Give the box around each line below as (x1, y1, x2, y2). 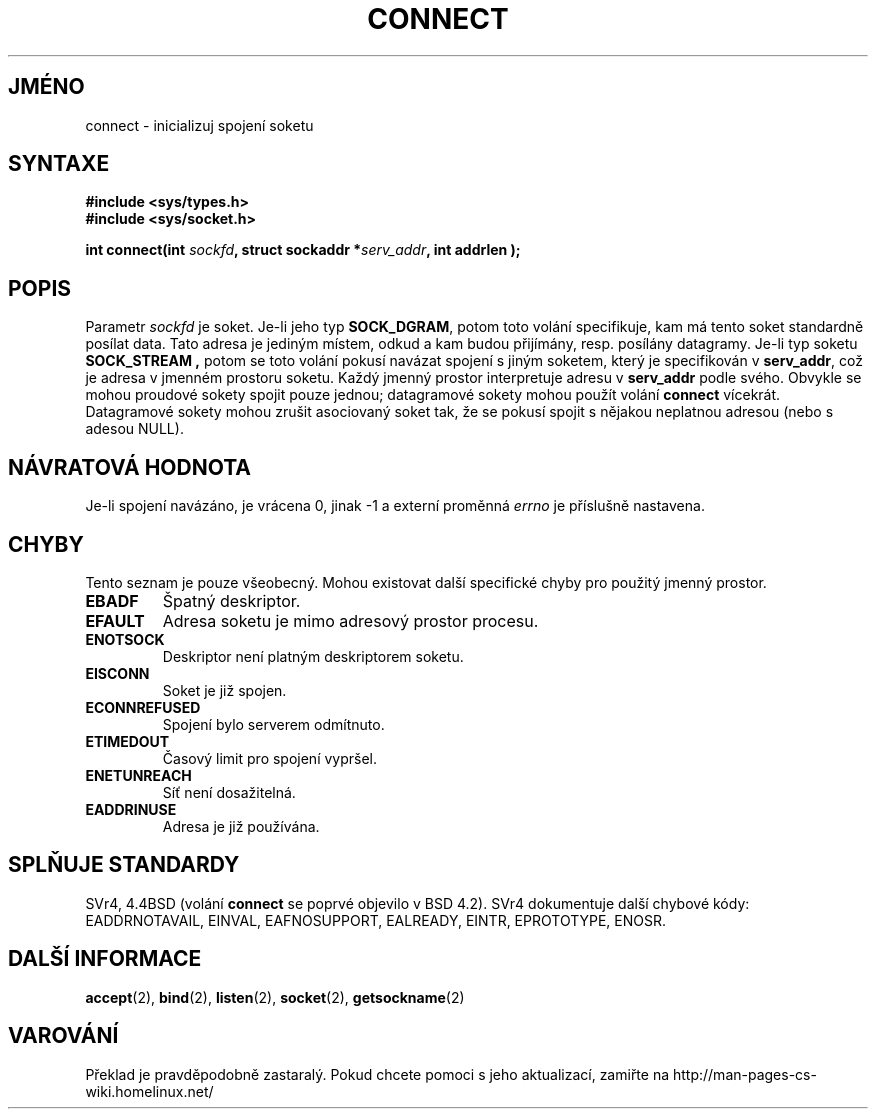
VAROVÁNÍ (8, 1023, 119, 1049)
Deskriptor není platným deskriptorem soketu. (162, 647, 464, 665)
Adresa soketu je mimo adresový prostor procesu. (162, 610, 539, 631)
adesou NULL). (85, 420, 184, 438)
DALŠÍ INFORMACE (8, 946, 202, 972)
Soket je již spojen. (162, 681, 287, 699)
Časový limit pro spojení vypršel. (162, 749, 378, 767)
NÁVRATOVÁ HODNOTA (8, 454, 252, 480)
